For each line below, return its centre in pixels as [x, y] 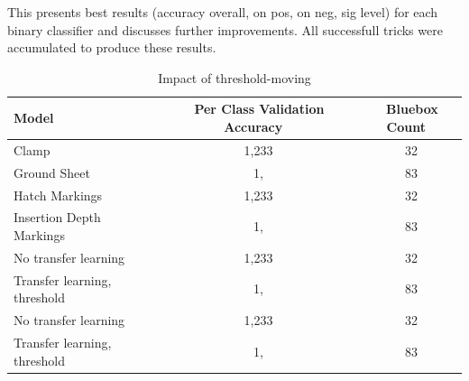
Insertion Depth [57, 217]
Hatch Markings [58, 195]
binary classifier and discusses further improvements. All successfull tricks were [225, 29]
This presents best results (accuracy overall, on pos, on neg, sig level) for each [223, 12]
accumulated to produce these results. [112, 47]
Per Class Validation [259, 109]
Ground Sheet [52, 172]
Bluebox [412, 109]
